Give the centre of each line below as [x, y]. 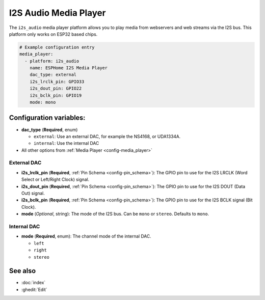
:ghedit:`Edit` [34, 289]
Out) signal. [33, 193]
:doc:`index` [33, 283]
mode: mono [43, 102]
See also [23, 271]
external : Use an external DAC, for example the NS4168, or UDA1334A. [107, 136]
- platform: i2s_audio [52, 61]
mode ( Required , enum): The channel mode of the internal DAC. [86, 236]
